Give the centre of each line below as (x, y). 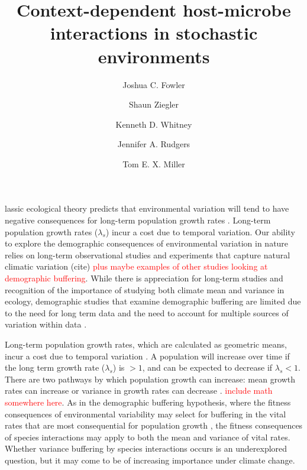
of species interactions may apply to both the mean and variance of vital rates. (148, 437)
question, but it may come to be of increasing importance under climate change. (150, 460)
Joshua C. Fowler (154, 84)
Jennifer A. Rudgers (154, 144)
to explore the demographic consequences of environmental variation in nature (147, 243)
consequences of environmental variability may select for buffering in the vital (146, 414)
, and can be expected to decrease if (207, 367)
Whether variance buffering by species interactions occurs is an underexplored (146, 448)
